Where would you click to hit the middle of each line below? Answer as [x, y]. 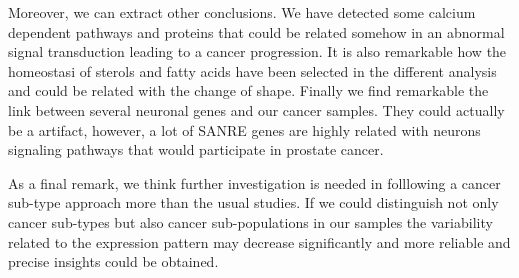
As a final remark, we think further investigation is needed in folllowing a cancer [254, 182]
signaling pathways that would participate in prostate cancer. [196, 149]
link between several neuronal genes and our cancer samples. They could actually [256, 109]
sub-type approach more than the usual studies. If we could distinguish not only [253, 202]
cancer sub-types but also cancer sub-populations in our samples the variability [250, 221]
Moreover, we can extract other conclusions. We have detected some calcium [242, 12]
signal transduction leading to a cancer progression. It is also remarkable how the [257, 51]
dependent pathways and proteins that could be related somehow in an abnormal [256, 31]
